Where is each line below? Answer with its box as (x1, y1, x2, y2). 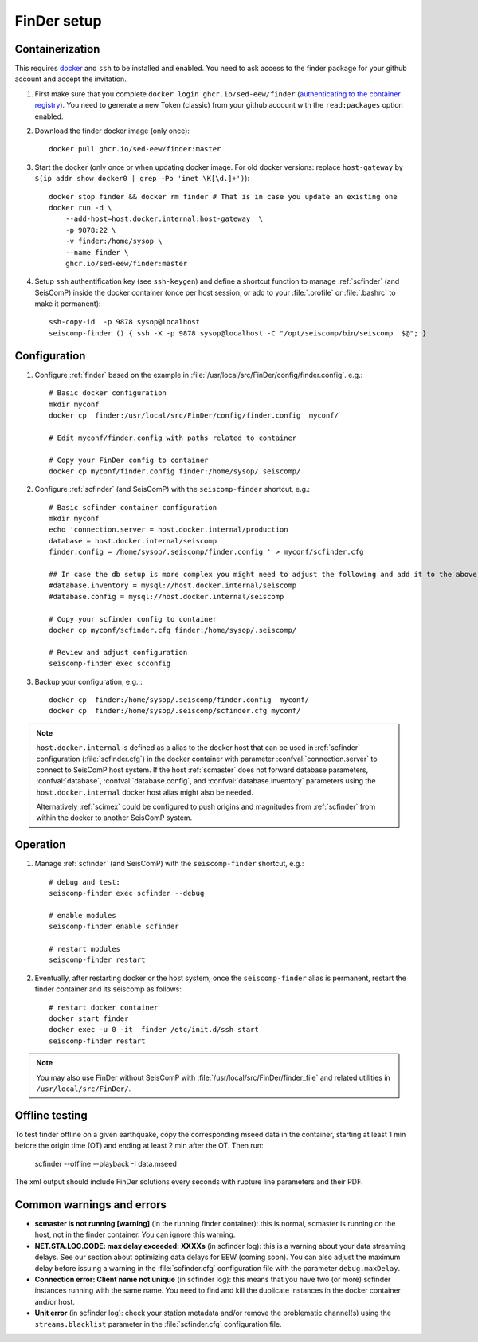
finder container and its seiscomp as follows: (34, 984, 182, 994)
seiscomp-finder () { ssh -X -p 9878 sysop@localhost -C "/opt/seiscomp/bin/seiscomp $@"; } (49, 328, 427, 338)
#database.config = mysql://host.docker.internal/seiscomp (49, 592, 284, 601)
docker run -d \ (49, 203, 112, 212)
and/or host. (34, 1297, 76, 1306)
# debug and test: (49, 877, 121, 886)
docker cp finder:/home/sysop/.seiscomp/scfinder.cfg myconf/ (49, 706, 301, 716)
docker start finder (49, 1014, 129, 1023)
